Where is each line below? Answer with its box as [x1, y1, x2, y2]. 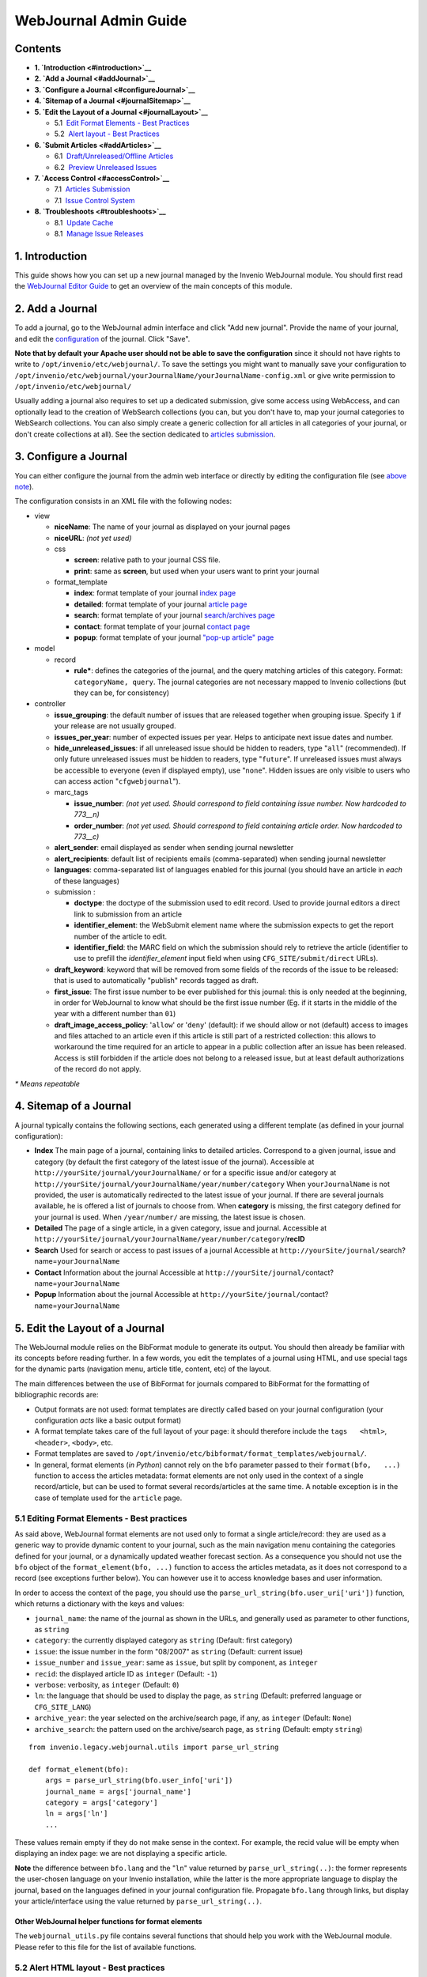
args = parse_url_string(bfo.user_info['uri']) [44, 1776, 233, 1785]
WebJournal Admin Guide [14, 12, 187, 29]
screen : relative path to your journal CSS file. [74, 555, 221, 565]
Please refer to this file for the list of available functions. [14, 1942, 197, 1952]
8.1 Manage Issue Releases [54, 229, 144, 238]
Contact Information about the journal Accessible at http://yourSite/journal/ [34, 1268, 306, 1277]
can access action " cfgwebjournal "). [54, 777, 181, 786]
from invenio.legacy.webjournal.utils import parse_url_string [28, 1742, 279, 1752]
